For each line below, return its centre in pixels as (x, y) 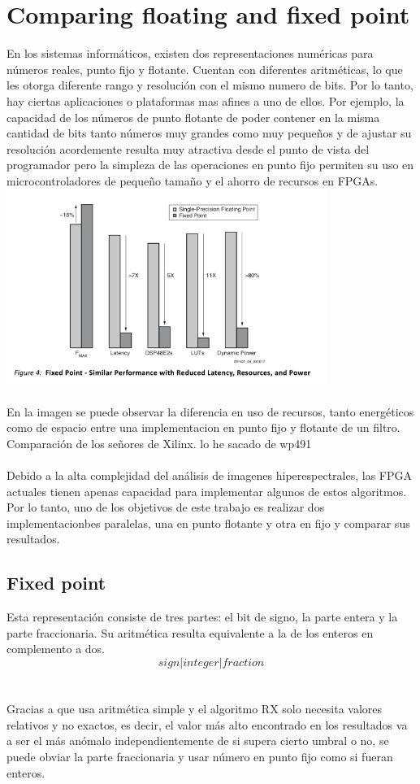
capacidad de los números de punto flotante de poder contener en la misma (193, 117)
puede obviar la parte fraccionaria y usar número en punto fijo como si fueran (200, 756)
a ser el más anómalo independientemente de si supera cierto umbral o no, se (198, 740)
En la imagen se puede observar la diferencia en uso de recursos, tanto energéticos (210, 411)
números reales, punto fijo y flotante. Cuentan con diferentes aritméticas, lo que (205, 69)
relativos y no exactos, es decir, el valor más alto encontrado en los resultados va (207, 724)
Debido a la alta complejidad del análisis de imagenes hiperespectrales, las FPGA (209, 475)
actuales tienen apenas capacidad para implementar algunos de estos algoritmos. (207, 491)
